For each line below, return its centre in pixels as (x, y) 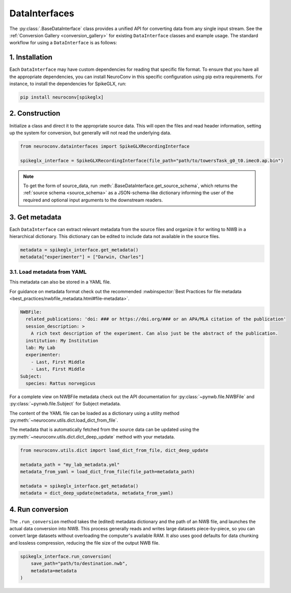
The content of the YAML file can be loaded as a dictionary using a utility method (94, 413)
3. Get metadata (35, 217)
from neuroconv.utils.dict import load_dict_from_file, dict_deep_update (114, 450)
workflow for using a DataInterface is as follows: (63, 43)
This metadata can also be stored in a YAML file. (60, 282)
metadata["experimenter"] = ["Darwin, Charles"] (82, 257)
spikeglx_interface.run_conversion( (66, 556)
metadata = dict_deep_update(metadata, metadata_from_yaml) (97, 493)
